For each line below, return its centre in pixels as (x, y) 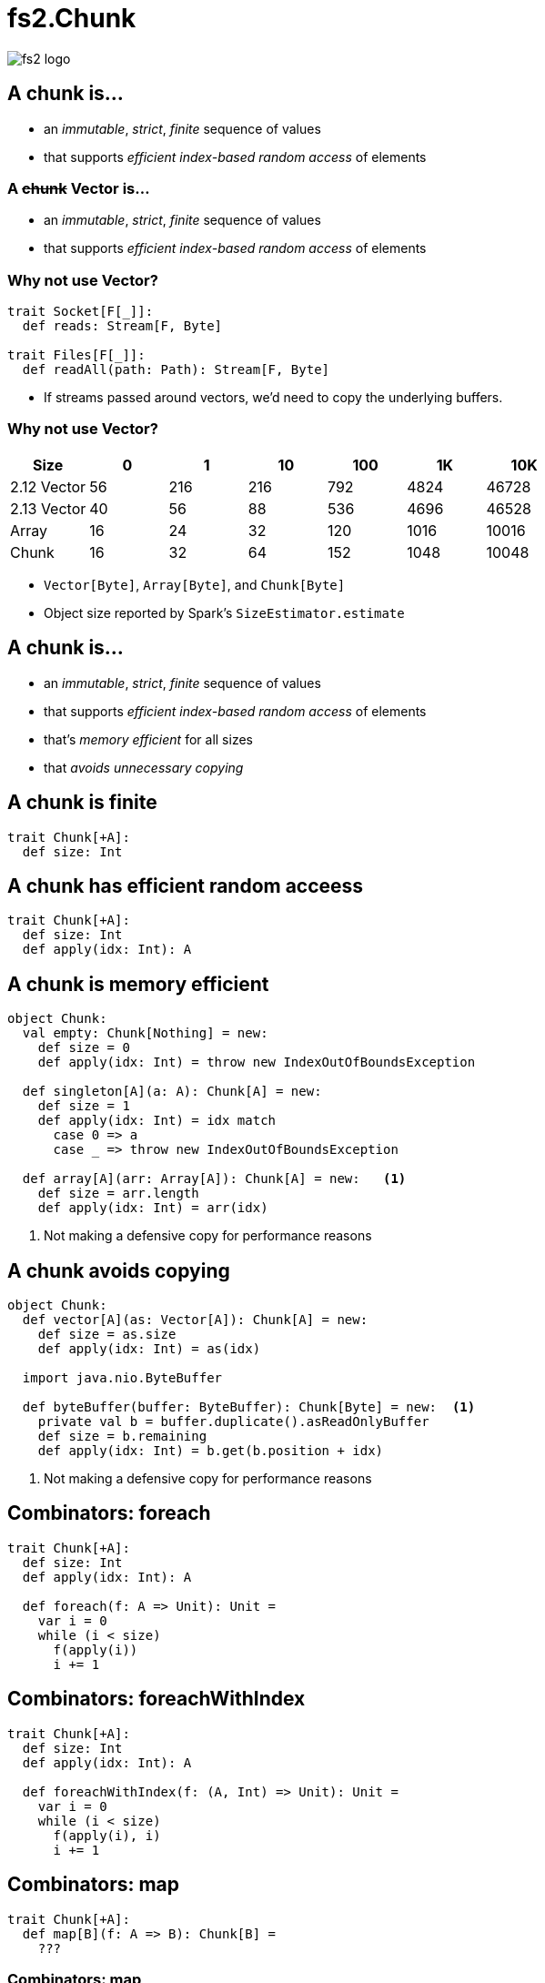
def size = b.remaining (122, 1437)
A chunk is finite (82, 803)
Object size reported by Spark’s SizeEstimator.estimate (224, 612)
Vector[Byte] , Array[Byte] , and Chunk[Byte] (195, 584)
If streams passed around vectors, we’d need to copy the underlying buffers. (273, 398)
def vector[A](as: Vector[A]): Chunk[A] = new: (195, 1320)
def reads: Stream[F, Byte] (122, 326)
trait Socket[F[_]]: (81, 312)
